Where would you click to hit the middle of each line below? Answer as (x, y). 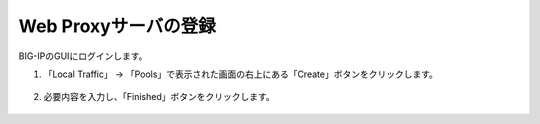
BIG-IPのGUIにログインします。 (83, 56)
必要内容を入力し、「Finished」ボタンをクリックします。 (159, 97)
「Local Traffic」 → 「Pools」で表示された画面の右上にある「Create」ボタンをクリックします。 (241, 74)
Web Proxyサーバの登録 (117, 26)
